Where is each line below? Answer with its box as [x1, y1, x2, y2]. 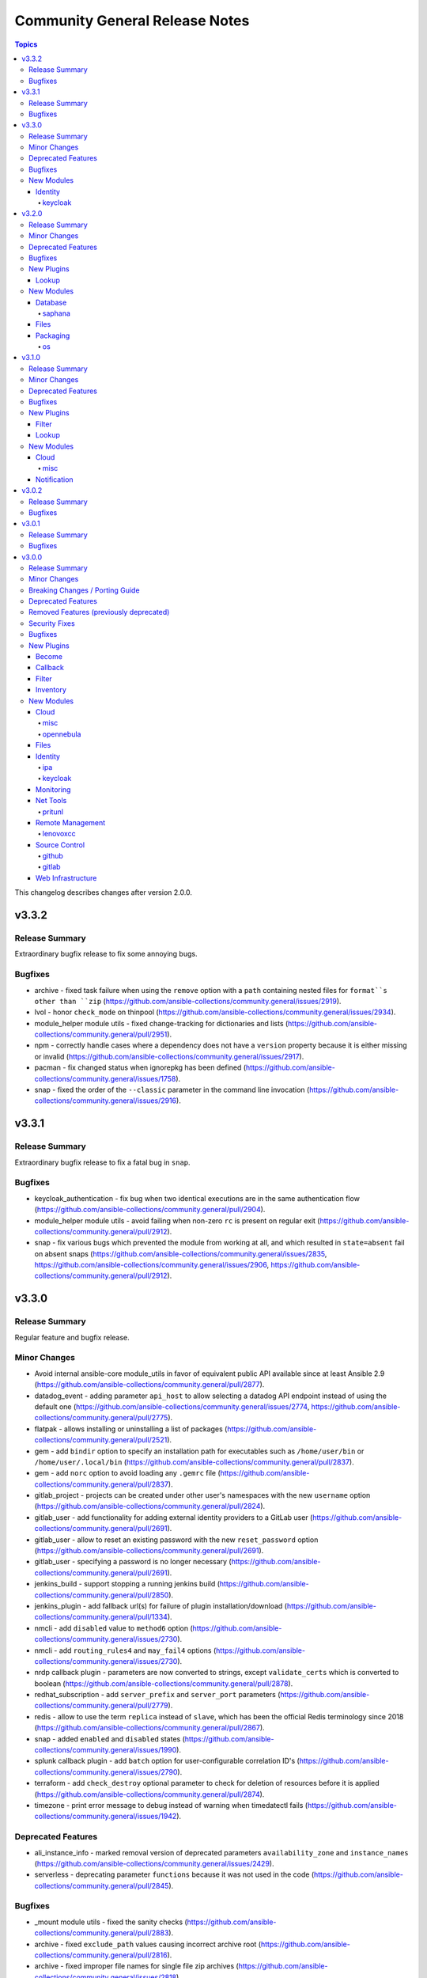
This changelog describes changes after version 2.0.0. [14, 888, 193, 897]
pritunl [42, 807, 63, 817]
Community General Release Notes [14, 12, 250, 29]
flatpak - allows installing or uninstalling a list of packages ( [34, 1424, 228, 1434]
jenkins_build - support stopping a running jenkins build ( [34, 1579, 221, 1589]
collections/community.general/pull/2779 [34, 1701, 169, 1711]
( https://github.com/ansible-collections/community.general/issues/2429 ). [34, 1859, 274, 1868]
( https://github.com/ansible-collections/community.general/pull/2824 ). [34, 1502, 266, 1511]
